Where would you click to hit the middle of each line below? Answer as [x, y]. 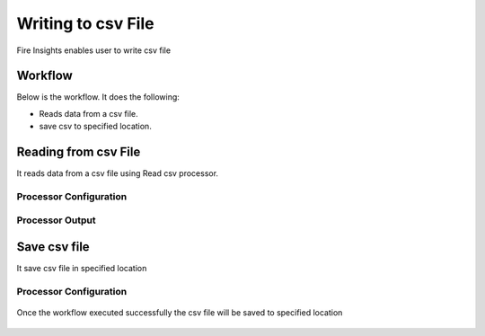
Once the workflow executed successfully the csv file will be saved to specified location [180, 313]
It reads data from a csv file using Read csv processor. [118, 173]
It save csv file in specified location [82, 269]
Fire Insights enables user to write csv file [93, 50]
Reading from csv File [79, 152]
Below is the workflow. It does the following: [98, 97]
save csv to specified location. [95, 127]
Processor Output [56, 220]
